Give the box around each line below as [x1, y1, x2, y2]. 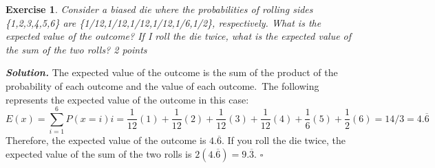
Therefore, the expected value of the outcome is [6, 133, 206, 147]
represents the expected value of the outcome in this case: [6, 92, 249, 106]
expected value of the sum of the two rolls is [6, 146, 192, 160]
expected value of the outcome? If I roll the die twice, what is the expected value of [6, 29, 352, 43]
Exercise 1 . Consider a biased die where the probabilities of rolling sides [6, 2, 313, 16]
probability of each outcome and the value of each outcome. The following [6, 78, 319, 93]
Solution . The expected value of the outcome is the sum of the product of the [6, 65, 338, 80]
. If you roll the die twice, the [221, 133, 346, 147]
